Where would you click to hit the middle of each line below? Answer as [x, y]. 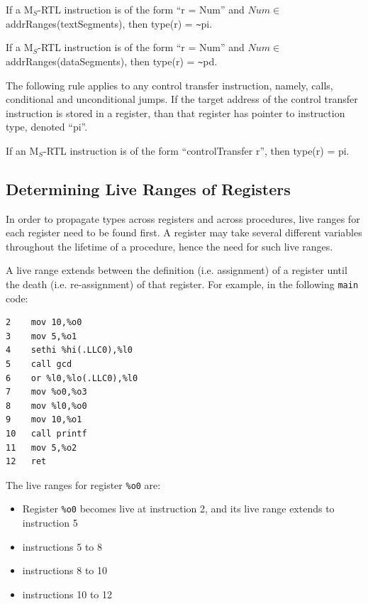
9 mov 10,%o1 [44, 420]
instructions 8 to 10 [65, 570]
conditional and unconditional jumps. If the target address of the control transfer [182, 99]
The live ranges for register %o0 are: [83, 484]
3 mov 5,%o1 [41, 336]
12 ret [26, 462]
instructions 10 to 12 [67, 594]
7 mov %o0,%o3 [46, 392]
